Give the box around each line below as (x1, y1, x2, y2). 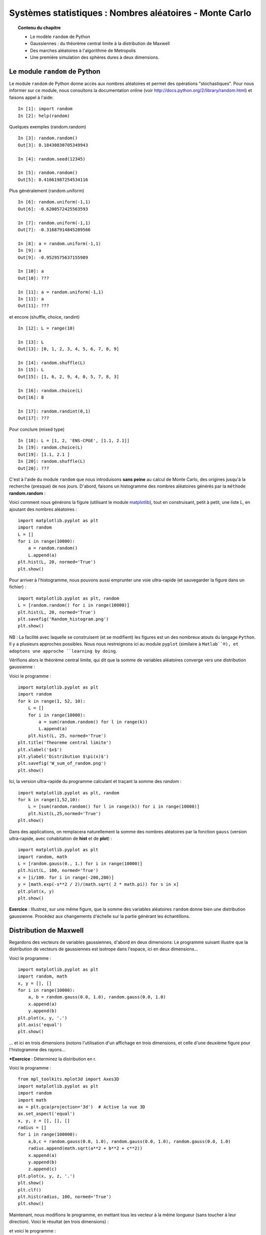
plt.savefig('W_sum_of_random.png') (18, 761, 106, 766)
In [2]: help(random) (18, 113, 70, 119)
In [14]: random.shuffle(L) (18, 360, 86, 366)
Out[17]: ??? (18, 415, 49, 421)
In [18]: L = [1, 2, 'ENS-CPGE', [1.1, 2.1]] (18, 438, 130, 443)
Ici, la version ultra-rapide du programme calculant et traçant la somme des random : (9, 779, 182, 784)
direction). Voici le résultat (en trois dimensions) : (9, 1219, 109, 1225)
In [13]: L (18, 339, 44, 345)
